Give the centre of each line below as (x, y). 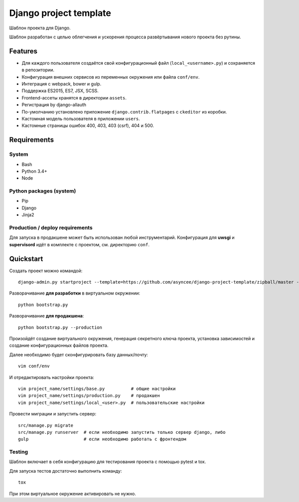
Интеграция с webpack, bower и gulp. (62, 84)
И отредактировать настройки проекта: (52, 377)
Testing (19, 452)
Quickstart (26, 259)
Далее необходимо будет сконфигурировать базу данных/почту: (78, 354)
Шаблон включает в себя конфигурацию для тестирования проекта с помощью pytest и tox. (108, 462)
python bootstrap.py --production (60, 327)
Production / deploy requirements (51, 227)
